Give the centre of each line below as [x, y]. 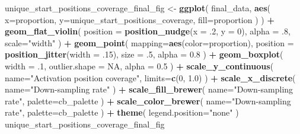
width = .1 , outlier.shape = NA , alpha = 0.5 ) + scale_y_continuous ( [139, 66]
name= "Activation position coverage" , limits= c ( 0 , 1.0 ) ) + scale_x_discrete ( [150, 77]
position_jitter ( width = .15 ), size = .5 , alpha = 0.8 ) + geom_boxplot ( [144, 54]
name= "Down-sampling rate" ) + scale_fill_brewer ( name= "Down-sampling [149, 89]
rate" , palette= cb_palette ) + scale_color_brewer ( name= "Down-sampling [148, 100]
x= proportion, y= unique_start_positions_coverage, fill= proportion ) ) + [140, 19]
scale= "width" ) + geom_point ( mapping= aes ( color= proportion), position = [149, 42]
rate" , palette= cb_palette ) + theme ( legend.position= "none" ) [122, 112]
